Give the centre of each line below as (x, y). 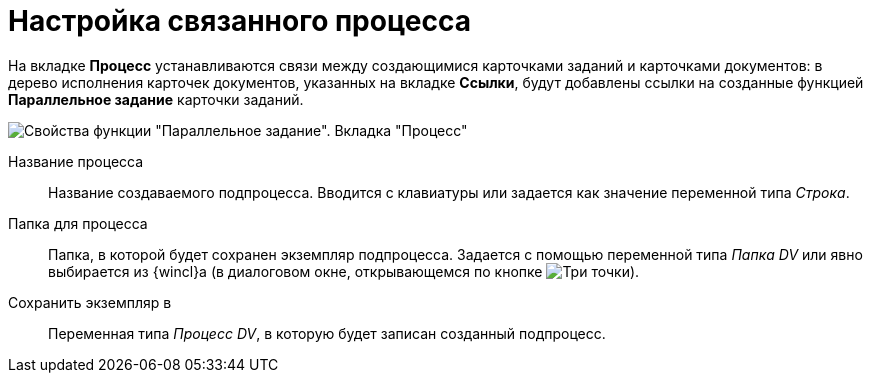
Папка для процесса (78, 223)
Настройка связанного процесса (239, 21)
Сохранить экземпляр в (90, 302)
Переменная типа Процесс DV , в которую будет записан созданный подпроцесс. (327, 333)
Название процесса (76, 161)
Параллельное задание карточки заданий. (156, 99)
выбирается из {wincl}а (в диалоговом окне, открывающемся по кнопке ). (344, 271)
